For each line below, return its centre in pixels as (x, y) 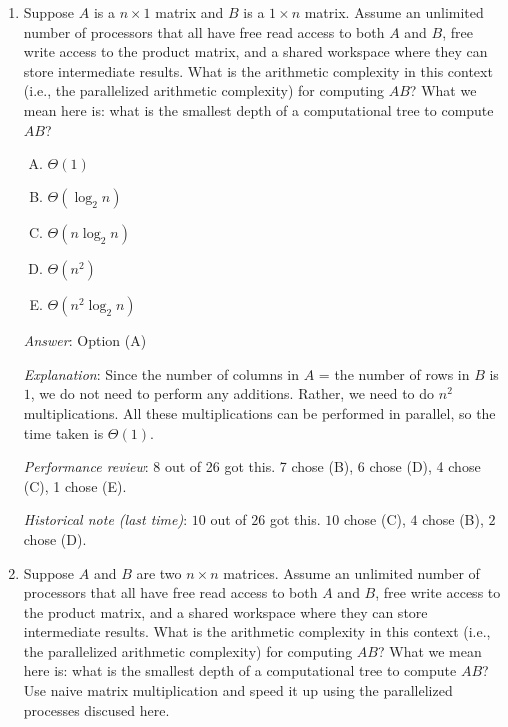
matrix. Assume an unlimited (394, 12)
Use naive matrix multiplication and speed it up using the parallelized (238, 690)
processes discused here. (96, 709)
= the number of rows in (394, 373)
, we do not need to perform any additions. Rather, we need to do (232, 393)
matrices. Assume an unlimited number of (351, 572)
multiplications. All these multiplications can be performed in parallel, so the (259, 412)
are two (159, 572)
